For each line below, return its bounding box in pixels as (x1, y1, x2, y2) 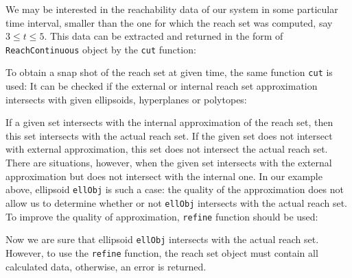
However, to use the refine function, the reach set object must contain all (5, 245, 318, 260)
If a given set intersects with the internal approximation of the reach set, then (5, 115, 333, 129)
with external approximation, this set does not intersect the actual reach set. (5, 142, 328, 156)
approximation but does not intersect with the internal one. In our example (5, 168, 322, 183)
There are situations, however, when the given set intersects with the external (5, 155, 332, 170)
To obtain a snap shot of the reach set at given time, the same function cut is (5, 65, 333, 79)
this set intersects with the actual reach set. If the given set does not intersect (5, 128, 333, 142)
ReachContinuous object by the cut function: (5, 42, 196, 56)
